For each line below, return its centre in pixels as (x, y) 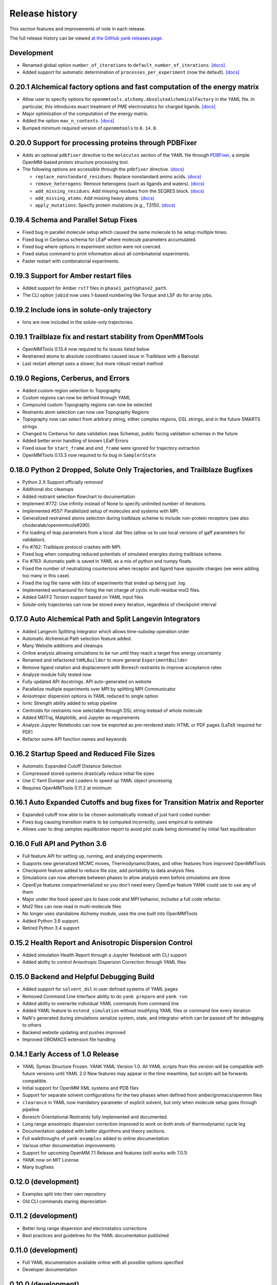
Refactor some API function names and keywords (74, 739)
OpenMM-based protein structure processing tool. (76, 162)
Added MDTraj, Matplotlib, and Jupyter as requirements (81, 718)
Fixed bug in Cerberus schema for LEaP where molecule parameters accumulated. (110, 240)
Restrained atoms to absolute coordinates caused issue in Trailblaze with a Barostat (111, 356)
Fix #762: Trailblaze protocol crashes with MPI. (72, 547)
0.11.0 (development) (44, 1250)
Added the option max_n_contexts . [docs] (68, 121)
